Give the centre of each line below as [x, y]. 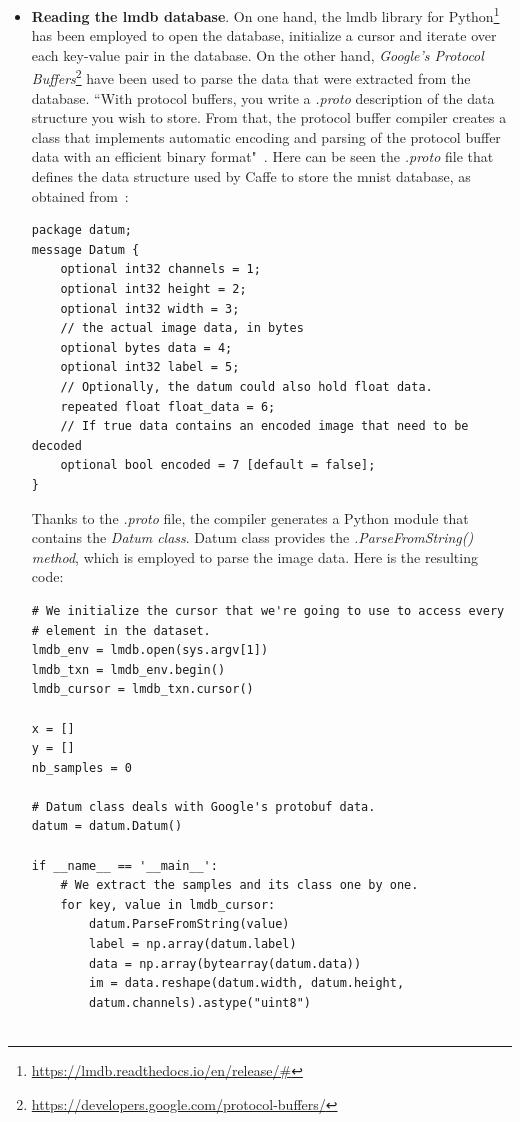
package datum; [82, 230]
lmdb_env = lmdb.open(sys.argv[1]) [150, 650]
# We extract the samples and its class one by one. [239, 885]
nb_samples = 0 [82, 767]
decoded [56, 445]
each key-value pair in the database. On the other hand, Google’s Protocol [257, 54]
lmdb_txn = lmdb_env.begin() [128, 669]
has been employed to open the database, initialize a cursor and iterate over [264, 35]
